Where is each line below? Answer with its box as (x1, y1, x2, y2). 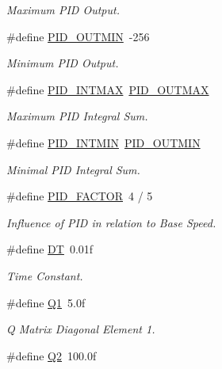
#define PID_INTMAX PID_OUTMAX (6, 81, 209, 97)
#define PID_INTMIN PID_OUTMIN (6, 134, 201, 150)
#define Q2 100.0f (6, 347, 97, 363)
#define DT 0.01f (6, 241, 94, 257)
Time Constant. (6, 267, 83, 283)
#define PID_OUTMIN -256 (6, 28, 150, 44)
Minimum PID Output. (6, 55, 119, 71)
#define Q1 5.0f (6, 294, 86, 310)
